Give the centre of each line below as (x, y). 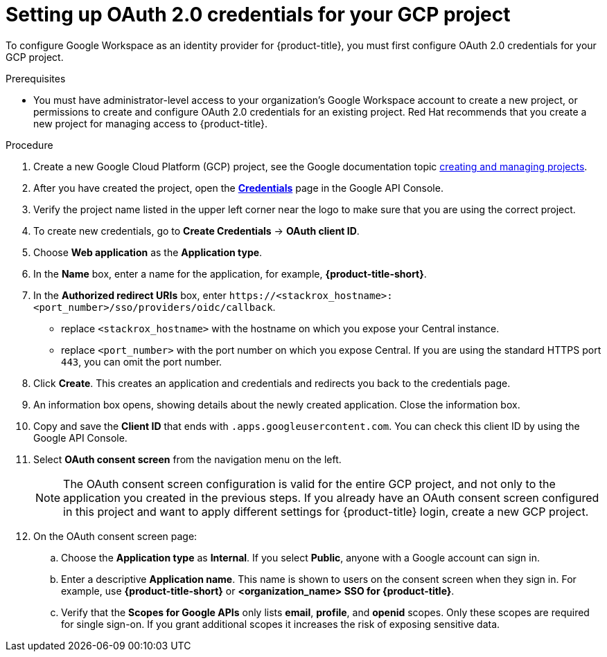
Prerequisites (36, 78)
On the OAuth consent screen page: (115, 536)
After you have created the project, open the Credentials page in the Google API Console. (238, 188)
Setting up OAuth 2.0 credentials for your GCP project (258, 15)
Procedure (29, 145)
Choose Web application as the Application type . (148, 252)
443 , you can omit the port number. (142, 361)
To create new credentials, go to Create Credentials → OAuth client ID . (196, 231)
